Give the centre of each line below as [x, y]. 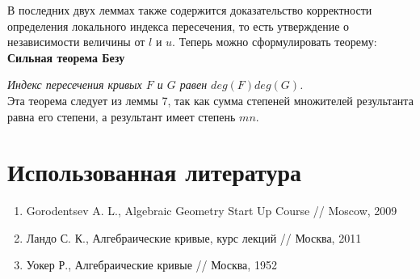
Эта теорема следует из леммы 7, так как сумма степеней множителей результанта [210, 100]
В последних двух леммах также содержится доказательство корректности [190, 10]
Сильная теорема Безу [66, 57]
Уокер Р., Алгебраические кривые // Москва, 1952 [151, 265]
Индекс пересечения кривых [75, 85]
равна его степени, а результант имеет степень [122, 116]
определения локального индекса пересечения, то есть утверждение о [178, 25]
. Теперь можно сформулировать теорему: [275, 42]
